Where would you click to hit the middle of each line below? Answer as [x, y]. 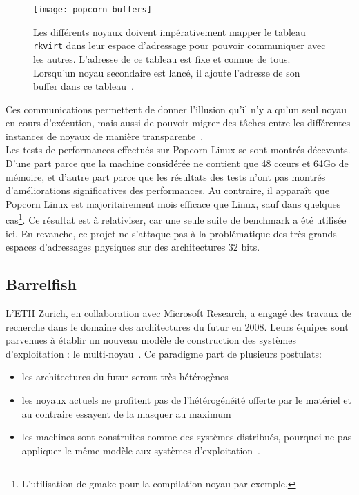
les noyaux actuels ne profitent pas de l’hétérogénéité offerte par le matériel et [186, 400]
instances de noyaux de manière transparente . [105, 136]
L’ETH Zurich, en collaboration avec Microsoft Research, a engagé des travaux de [179, 313]
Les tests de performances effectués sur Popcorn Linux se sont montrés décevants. [178, 149]
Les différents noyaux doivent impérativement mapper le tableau [169, 31]
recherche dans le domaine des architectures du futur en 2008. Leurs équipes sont [177, 326]
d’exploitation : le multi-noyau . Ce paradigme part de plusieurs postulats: [164, 353]
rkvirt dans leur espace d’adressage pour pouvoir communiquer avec [179, 45]
